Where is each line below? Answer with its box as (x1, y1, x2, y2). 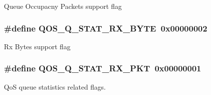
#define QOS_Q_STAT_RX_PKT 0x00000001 (4, 62, 201, 74)
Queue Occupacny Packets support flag (4, 1, 122, 11)
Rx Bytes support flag (4, 41, 71, 51)
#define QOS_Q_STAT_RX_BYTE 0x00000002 (4, 22, 208, 34)
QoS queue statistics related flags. (4, 81, 106, 92)
